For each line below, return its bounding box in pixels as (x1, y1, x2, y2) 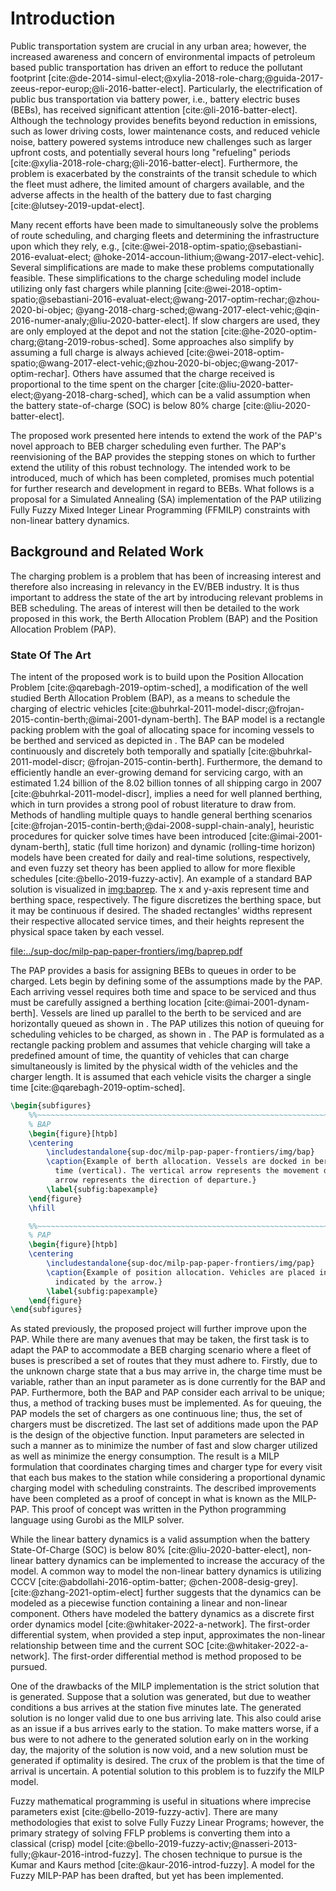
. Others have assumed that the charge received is (67, 367, 275, 379)
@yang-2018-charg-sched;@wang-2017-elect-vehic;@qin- (75, 303, 320, 316)
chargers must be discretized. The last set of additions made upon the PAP (10, 1418, 319, 1431)
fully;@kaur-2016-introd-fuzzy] (10, 1848, 140, 1861)
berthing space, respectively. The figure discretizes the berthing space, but (10, 894, 322, 906)
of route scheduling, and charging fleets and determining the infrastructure (10, 229, 320, 241)
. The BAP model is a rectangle (198, 713, 326, 726)
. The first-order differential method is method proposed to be (47, 1650, 302, 1662)
